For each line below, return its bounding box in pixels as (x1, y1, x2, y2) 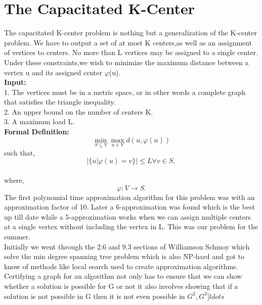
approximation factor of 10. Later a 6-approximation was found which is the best (4, 201, 255, 212)
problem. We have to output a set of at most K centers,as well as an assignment (4, 37, 252, 47)
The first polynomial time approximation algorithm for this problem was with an (4, 191, 255, 202)
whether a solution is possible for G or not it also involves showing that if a (4, 281, 238, 291)
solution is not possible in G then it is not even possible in (4, 290, 185, 301)
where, (4, 175, 24, 185)
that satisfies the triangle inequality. (4, 96, 116, 107)
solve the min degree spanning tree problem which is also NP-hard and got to (4, 251, 245, 262)
